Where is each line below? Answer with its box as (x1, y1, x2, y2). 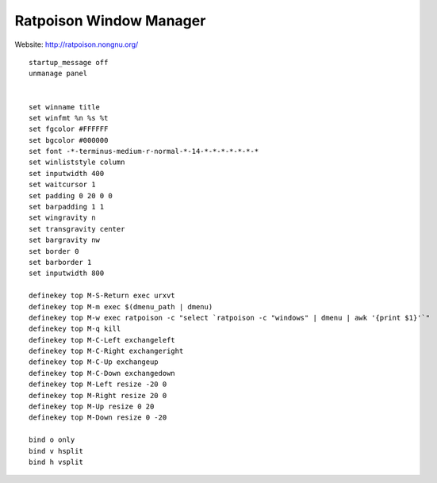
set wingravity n (29, 213, 96, 222)
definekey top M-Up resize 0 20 (29, 402, 155, 412)
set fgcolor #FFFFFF (29, 125, 109, 134)
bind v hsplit (29, 447, 83, 455)
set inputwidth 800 (29, 269, 105, 278)
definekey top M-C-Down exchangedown (29, 369, 176, 378)
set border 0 (29, 247, 79, 255)
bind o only (29, 435, 75, 444)
